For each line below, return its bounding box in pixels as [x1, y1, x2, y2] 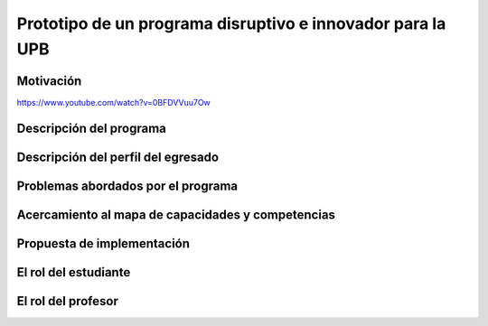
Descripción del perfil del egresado [16, 149, 220, 164]
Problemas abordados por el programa [16, 178, 239, 193]
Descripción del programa [16, 120, 166, 135]
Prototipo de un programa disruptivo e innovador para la [16, 14, 446, 33]
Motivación [16, 73, 82, 88]
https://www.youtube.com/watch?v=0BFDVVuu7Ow [16, 97, 211, 107]
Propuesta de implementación [16, 236, 190, 251]
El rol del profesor [16, 293, 119, 309]
